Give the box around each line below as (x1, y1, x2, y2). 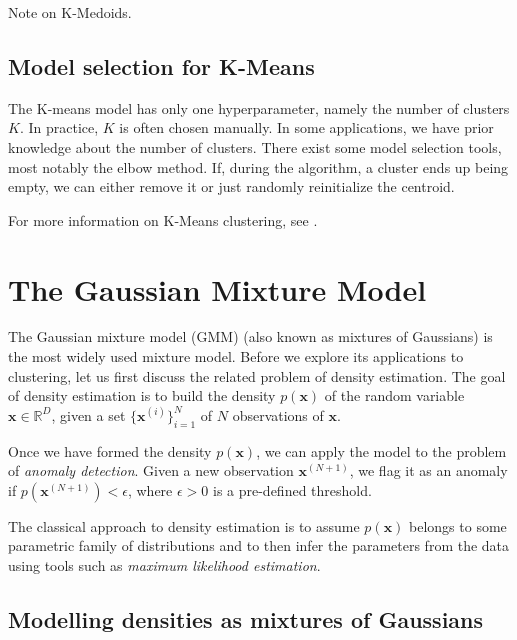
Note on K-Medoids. (8, 2, 132, 22)
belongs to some (409, 515, 507, 536)
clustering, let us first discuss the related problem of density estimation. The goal (8, 365, 506, 386)
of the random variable (324, 385, 465, 406)
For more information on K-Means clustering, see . (8, 209, 318, 230)
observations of (232, 404, 324, 425)
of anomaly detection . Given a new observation (8, 460, 294, 481)
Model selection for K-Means (8, 50, 315, 81)
